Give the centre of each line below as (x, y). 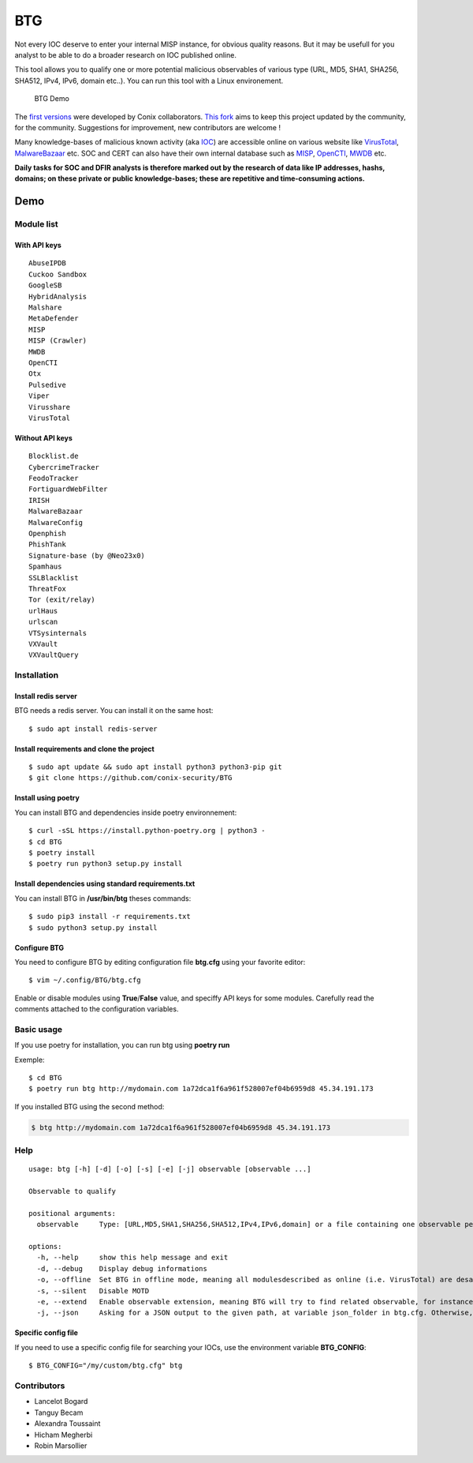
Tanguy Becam (59, 1412)
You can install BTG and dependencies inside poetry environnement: (126, 812)
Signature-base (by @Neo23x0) (87, 555)
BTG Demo (52, 99)
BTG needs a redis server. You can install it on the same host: (114, 711)
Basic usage (39, 1029)
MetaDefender (54, 319)
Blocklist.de (54, 456)
